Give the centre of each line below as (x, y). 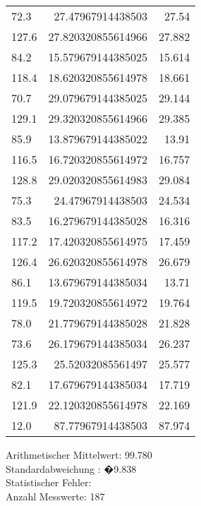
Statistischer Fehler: (49, 482)
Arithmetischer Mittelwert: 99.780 (79, 454)
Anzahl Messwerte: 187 (55, 496)
